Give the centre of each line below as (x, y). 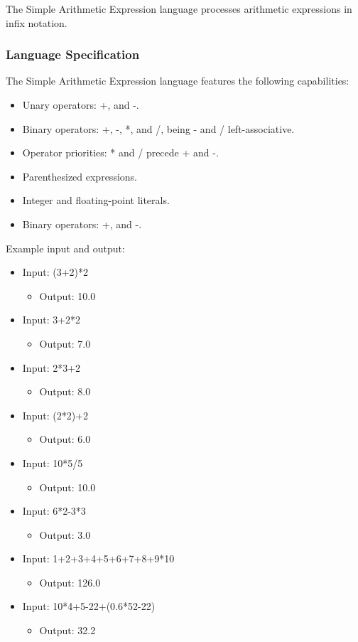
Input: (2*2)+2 (55, 415)
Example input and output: (65, 248)
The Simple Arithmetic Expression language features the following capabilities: (178, 81)
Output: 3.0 (65, 534)
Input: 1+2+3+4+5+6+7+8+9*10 (98, 558)
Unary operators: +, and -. (81, 105)
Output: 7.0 (65, 343)
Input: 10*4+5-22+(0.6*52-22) (89, 606)
